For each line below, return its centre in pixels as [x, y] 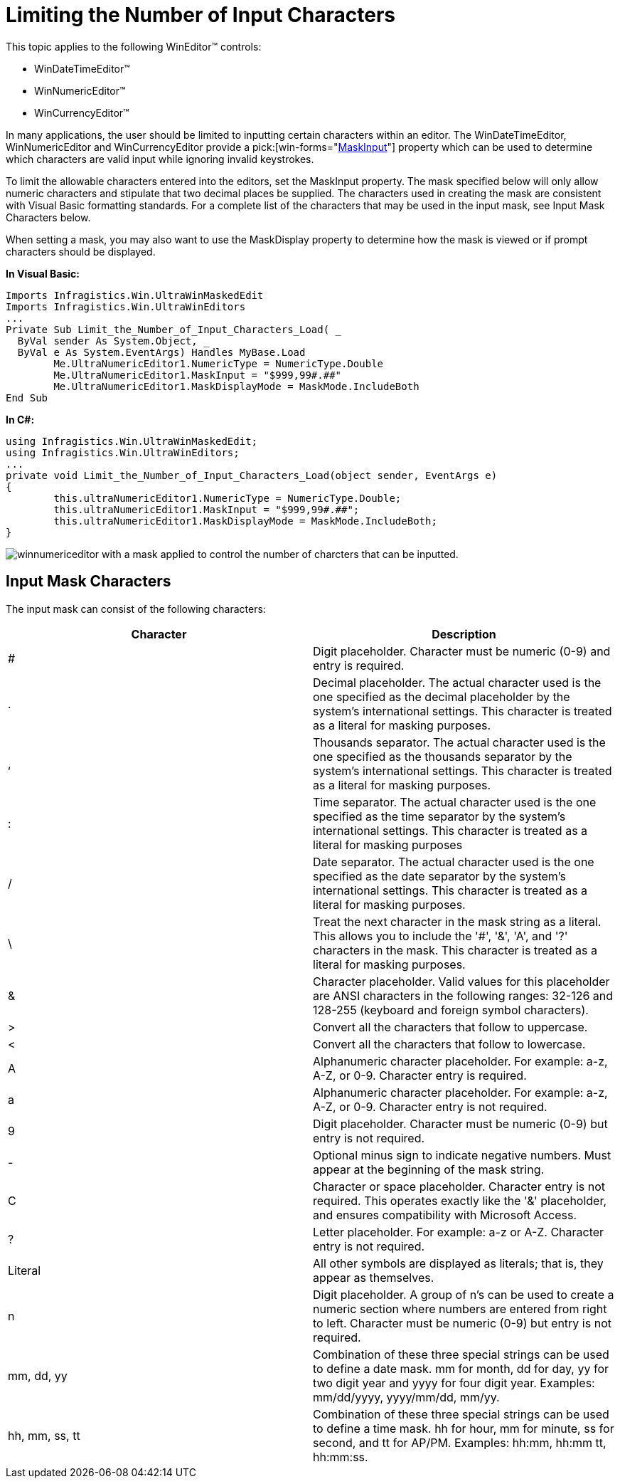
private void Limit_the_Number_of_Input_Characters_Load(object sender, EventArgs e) [252, 475]
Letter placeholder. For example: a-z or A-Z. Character [459, 1232]
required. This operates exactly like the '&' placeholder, [460, 1200]
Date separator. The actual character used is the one [454, 862]
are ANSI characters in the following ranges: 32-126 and [463, 995]
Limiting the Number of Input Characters [201, 15]
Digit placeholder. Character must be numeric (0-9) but [460, 1123]
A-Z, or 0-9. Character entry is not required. [430, 1106]
